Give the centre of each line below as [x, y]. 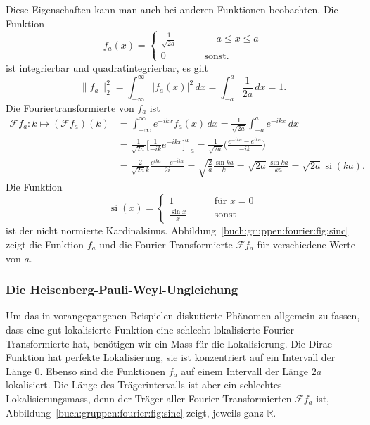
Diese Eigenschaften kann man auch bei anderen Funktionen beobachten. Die [172, 9]
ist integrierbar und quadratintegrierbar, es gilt [107, 67]
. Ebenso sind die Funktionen [103, 370]
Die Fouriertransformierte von [70, 107]
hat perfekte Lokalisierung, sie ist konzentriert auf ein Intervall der [191, 357]
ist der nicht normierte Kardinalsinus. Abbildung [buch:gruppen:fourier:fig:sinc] [177, 230]
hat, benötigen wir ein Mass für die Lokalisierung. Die [189, 343]
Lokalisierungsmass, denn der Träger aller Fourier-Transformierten [149, 398]
